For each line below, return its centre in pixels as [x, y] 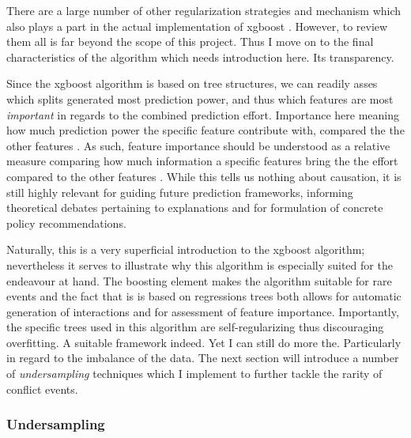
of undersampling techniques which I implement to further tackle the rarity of [194, 374]
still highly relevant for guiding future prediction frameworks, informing [180, 192]
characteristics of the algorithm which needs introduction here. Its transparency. [200, 57]
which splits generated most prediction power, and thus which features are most [200, 98]
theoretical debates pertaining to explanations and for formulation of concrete [195, 208]
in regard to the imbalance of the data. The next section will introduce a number [203, 358]
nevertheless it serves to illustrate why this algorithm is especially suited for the [200, 264]
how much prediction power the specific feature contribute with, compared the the [205, 130]
